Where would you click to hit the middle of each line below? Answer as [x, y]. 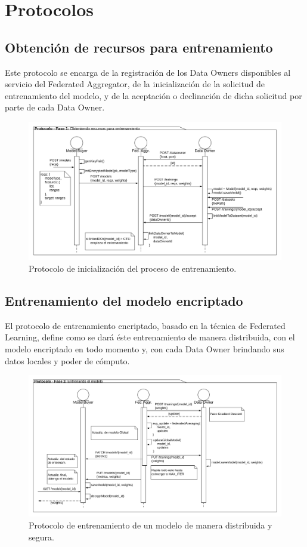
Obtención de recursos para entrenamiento [139, 47]
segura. [41, 537]
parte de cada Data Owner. [55, 107]
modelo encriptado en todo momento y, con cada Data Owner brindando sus [145, 348]
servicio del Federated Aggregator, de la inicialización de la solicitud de [135, 84]
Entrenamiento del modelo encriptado [124, 300]
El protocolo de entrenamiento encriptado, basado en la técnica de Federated [145, 325]
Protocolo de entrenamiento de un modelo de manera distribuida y [151, 525]
